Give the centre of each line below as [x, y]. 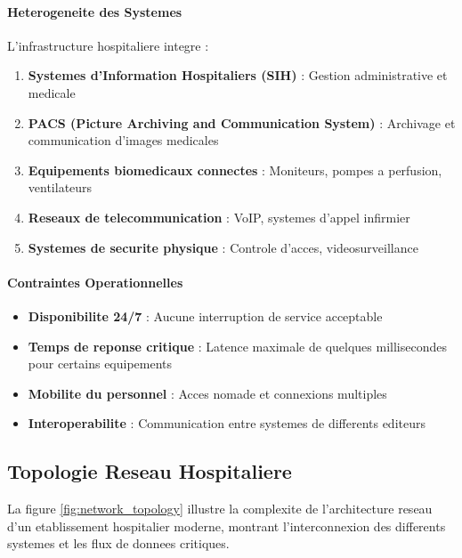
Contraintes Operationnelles [95, 282]
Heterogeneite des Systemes [95, 11]
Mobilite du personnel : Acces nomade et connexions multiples [207, 393]
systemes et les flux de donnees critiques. [118, 543]
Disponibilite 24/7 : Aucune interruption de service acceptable [205, 315]
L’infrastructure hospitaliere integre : [108, 45]
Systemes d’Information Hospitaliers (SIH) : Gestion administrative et [238, 75]
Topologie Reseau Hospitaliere [150, 471]
